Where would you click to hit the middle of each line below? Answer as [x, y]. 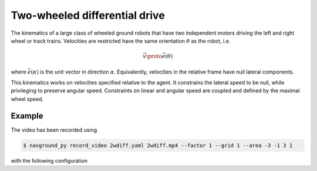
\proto [154, 56]
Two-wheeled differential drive [88, 15]
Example [27, 115]
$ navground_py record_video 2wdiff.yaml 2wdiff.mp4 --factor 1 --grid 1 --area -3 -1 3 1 [158, 145]
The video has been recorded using [54, 130]
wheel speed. [27, 99]
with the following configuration [49, 160]
